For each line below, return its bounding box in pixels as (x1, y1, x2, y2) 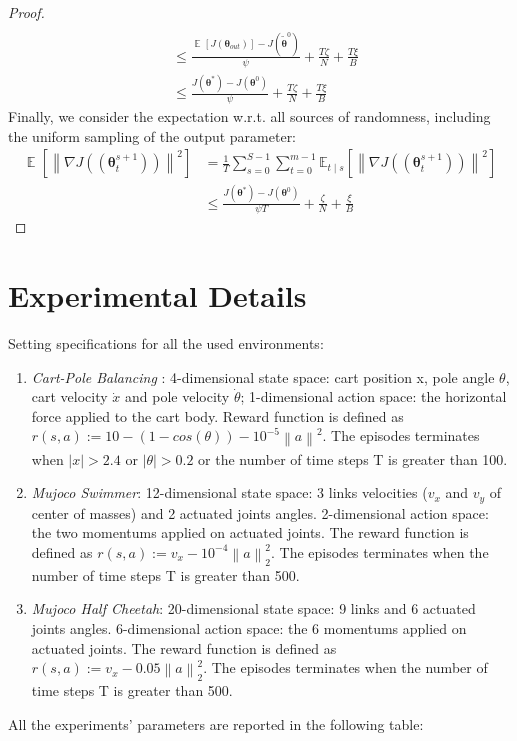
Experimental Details (8, 275, 307, 316)
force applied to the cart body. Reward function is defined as (31, 405, 404, 426)
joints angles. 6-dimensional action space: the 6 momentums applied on (31, 617, 467, 638)
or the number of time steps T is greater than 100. (198, 448, 508, 469)
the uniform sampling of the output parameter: (8, 125, 297, 146)
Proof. (8, 2, 45, 22)
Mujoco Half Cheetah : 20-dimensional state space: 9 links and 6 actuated (31, 598, 476, 619)
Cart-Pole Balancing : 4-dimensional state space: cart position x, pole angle (31, 366, 495, 387)
